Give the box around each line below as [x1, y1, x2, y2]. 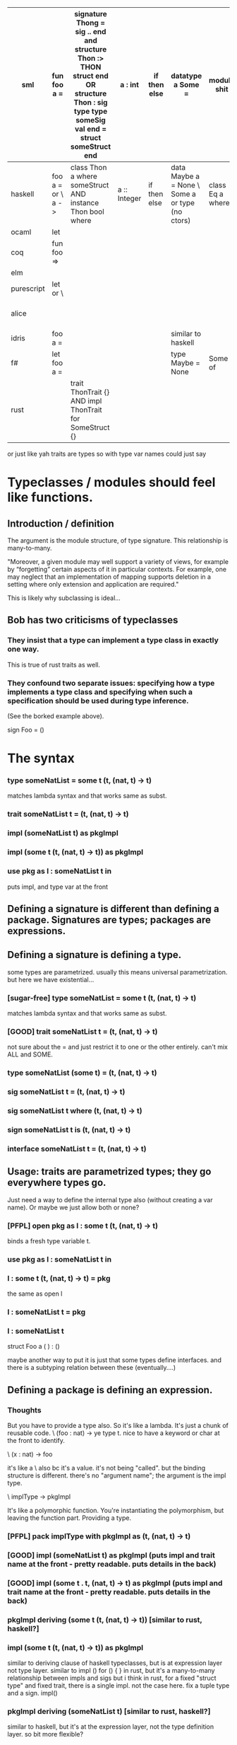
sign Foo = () [7, 725, 44, 734]
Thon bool [70, 207, 104, 217]
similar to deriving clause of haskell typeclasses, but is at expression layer [7, 1659, 223, 1667]
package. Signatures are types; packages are [7, 914, 212, 926]
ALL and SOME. [7, 1050, 53, 1059]
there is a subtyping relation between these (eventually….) [7, 1364, 176, 1372]
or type [171, 198, 195, 207]
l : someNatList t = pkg [7, 1307, 86, 1317]
